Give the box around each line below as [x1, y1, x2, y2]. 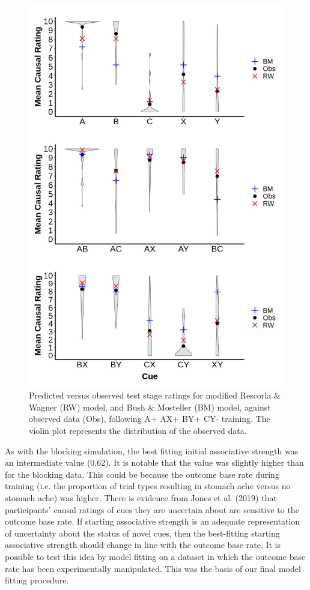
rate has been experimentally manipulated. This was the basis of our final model [5, 562, 301, 574]
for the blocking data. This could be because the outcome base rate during [5, 468, 279, 480]
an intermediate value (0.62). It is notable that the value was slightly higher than [5, 456, 304, 469]
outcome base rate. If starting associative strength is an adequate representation [5, 515, 300, 528]
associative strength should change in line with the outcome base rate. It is [5, 538, 281, 551]
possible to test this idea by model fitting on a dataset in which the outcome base [5, 550, 306, 562]
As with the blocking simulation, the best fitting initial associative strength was [5, 444, 299, 457]
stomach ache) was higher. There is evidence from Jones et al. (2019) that [5, 491, 277, 504]
